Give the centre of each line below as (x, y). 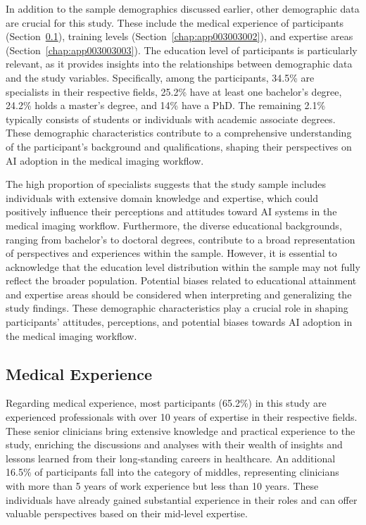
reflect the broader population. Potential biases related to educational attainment (181, 280)
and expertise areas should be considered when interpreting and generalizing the (179, 294)
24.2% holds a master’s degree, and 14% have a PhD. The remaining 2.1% (166, 105)
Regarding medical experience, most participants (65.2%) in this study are (166, 403)
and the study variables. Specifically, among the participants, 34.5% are (160, 77)
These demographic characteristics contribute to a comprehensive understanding (179, 133)
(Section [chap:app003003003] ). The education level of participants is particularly (182, 50)
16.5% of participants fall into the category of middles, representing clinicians (172, 472)
